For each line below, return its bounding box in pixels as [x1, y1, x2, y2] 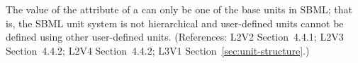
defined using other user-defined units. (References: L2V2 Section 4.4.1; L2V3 [6, 29, 344, 44]
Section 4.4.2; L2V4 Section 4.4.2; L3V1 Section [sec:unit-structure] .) [6, 43, 310, 57]
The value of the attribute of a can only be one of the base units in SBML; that [6, 2, 353, 16]
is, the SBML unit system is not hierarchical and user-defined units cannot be [6, 15, 344, 30]
